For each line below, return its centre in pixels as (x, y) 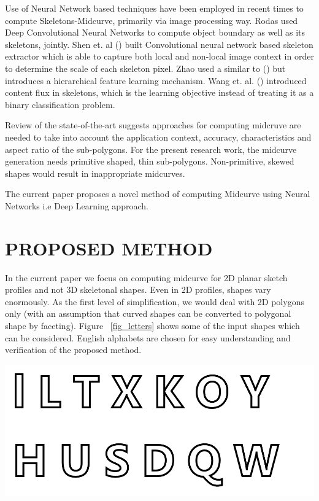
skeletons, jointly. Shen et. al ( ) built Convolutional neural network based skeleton (159, 44)
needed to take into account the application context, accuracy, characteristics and (158, 137)
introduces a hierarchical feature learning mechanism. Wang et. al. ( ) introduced (156, 80)
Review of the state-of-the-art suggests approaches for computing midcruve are (153, 125)
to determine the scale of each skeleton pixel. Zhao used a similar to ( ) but (145, 68)
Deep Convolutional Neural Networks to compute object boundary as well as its (155, 32)
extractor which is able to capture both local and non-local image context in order (159, 56)
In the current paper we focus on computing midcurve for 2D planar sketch (146, 277)
